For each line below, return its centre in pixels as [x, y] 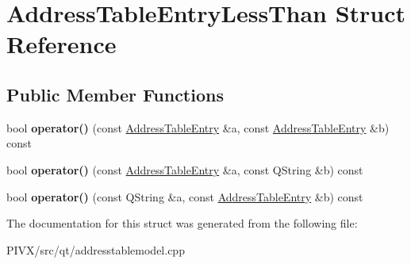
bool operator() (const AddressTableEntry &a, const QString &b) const [185, 169]
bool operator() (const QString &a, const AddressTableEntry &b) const [185, 196]
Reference [61, 44]
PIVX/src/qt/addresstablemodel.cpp [96, 249]
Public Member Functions [115, 94]
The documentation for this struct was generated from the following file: [182, 223]
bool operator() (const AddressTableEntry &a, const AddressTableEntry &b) [198, 127]
